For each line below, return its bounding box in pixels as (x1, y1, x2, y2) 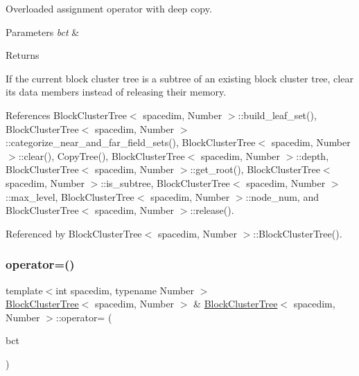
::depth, (296, 148, 329, 163)
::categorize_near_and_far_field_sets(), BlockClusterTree (6, 135, 256, 150)
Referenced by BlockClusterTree (6, 226, 142, 240)
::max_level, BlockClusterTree (6, 189, 134, 204)
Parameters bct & (6, 24, 80, 39)
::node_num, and (245, 189, 319, 204)
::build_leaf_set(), (238, 107, 317, 122)
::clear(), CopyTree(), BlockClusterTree (18, 148, 185, 163)
